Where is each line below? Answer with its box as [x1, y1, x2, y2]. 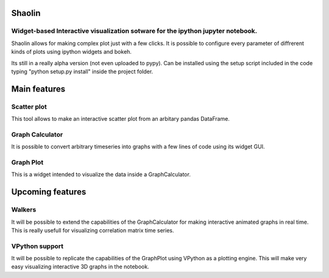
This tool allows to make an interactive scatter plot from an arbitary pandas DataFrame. [11, 115, 230, 123]
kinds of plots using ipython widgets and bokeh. [11, 48, 132, 55]
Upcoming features [11, 187, 87, 198]
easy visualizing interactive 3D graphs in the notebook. [11, 263, 149, 271]
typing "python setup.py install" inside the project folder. [11, 68, 154, 75]
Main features [11, 84, 66, 94]
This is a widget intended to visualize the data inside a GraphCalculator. [11, 171, 191, 178]
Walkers [11, 205, 37, 214]
